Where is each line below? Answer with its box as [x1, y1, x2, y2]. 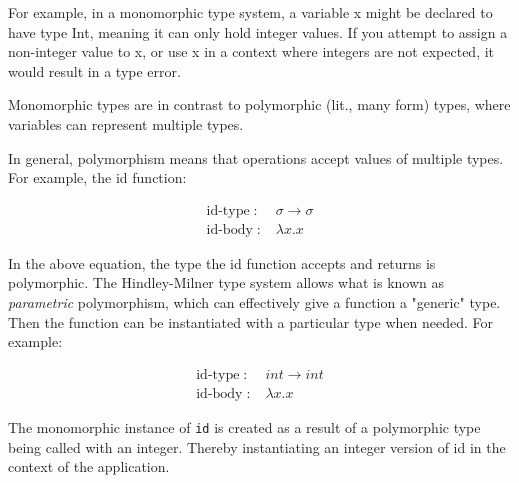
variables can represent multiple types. [8, 113, 244, 134]
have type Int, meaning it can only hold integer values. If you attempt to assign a [8, 21, 508, 42]
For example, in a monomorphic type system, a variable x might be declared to [8, 2, 493, 22]
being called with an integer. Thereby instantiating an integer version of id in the [8, 436, 506, 457]
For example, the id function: [8, 167, 187, 188]
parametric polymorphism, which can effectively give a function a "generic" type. [8, 292, 501, 312]
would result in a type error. [8, 60, 181, 81]
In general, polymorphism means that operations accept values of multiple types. [8, 147, 504, 168]
